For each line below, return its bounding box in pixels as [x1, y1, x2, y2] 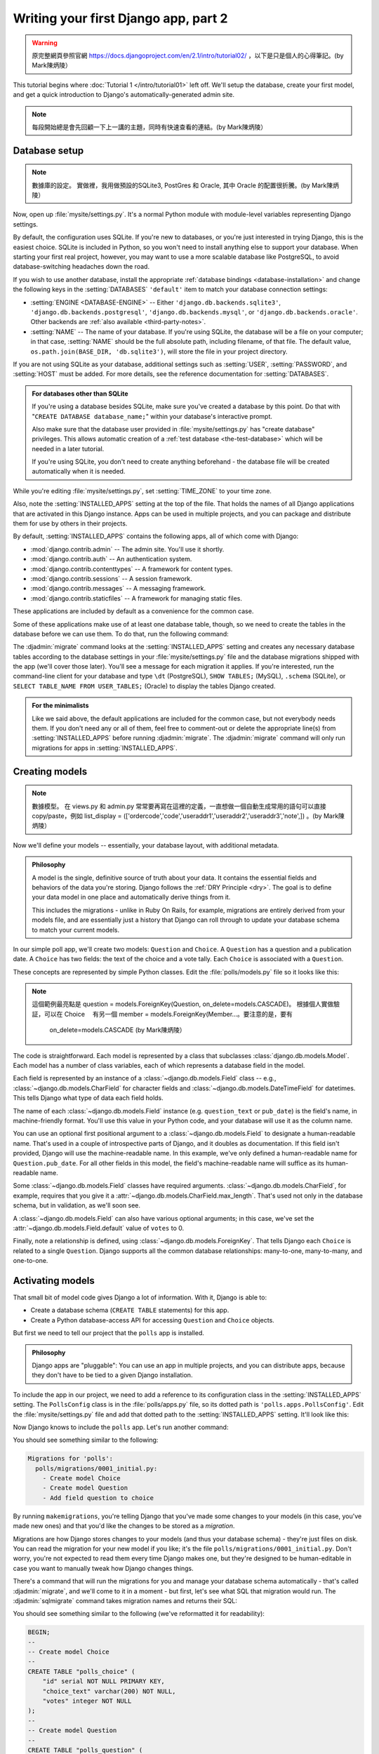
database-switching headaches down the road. [13, 262, 150, 271]
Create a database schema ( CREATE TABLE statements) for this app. [30, 1306, 230, 1315]
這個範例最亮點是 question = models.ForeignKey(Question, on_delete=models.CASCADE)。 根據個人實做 [32, 1000, 334, 1008]
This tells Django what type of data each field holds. [13, 1094, 164, 1102]
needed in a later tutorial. [32, 444, 105, 453]
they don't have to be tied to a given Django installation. [32, 1371, 193, 1379]
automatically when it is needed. [32, 467, 126, 476]
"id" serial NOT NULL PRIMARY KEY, [42, 1678, 165, 1685]
